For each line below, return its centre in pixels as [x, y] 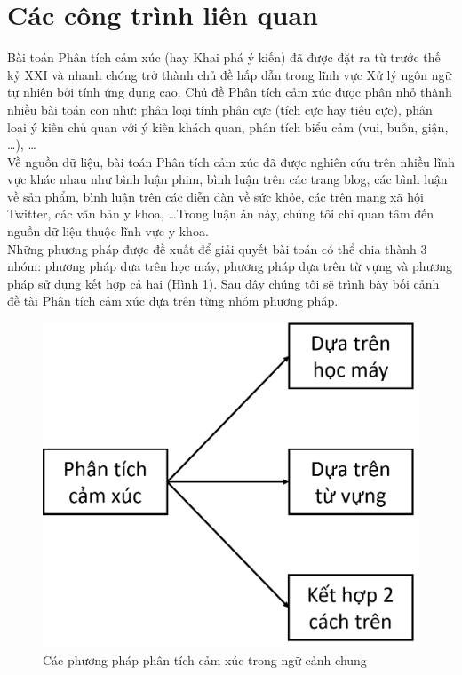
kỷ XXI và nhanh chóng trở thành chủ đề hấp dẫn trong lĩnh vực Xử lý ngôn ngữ [230, 74]
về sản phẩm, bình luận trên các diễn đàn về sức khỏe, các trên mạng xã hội [215, 196]
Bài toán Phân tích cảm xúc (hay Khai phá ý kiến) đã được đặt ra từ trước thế [224, 57]
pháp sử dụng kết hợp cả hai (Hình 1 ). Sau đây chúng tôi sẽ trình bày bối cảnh [223, 283]
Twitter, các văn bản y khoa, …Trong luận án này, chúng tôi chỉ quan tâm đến [221, 214]
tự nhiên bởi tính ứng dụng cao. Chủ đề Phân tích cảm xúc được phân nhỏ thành [230, 92]
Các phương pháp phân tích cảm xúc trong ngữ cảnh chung [205, 659]
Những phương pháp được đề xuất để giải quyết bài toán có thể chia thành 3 [217, 248]
